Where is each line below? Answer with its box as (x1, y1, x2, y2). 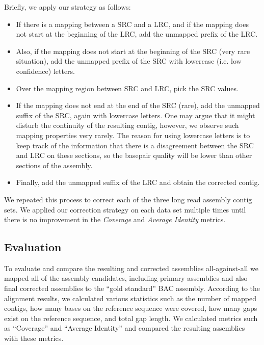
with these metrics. (4, 333, 64, 343)
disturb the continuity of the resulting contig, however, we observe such (16, 120, 239, 130)
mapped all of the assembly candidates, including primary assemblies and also (4, 273, 248, 283)
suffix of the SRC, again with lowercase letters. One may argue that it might (16, 110, 255, 120)
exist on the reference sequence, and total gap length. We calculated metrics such (4, 312, 258, 323)
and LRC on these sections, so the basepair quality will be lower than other (16, 150, 252, 161)
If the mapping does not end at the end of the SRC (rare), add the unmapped (16, 100, 260, 111)
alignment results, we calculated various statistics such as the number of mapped (4, 293, 256, 303)
